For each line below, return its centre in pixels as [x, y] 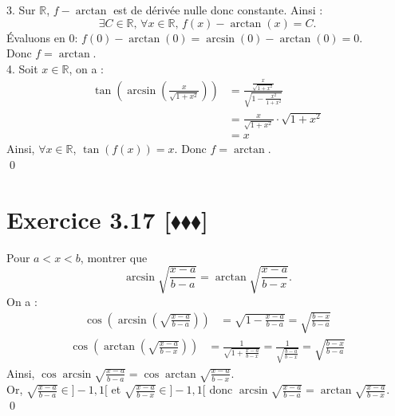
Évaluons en [36, 37]
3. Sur [21, 10]
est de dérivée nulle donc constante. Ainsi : [218, 10]
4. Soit [22, 68]
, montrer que [114, 257]
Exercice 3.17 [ [89, 219]
